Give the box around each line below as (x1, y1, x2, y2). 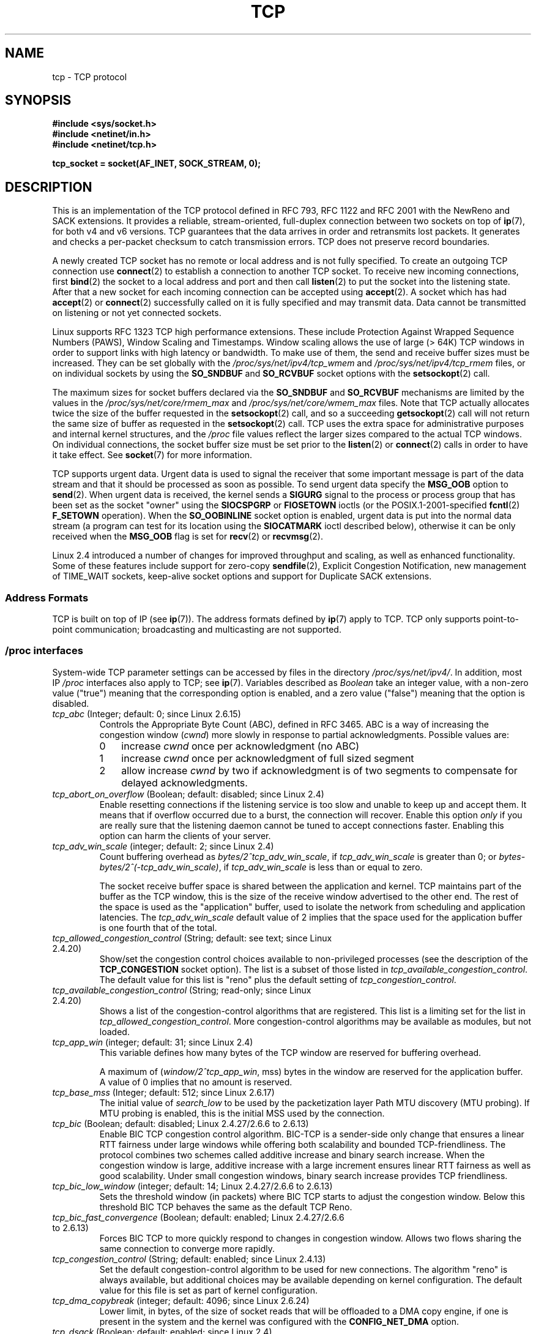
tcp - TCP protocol (52, 71, 127, 82)
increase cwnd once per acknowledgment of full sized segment (121, 752, 414, 764)
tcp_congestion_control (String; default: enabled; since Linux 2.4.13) (52, 1253, 326, 1264)
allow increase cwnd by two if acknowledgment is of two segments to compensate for (121, 764, 518, 777)
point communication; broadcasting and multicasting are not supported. (52, 624, 341, 635)
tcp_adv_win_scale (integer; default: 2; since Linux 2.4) (52, 840, 274, 851)
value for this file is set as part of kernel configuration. (99, 1284, 318, 1295)
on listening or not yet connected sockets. (52, 307, 221, 318)
